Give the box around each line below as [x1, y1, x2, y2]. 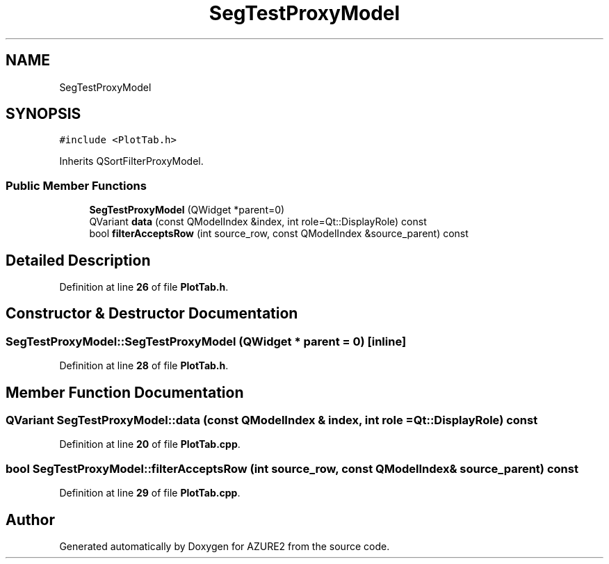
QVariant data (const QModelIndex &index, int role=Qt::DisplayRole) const [89, 216, 427, 228]
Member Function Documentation [6, 383, 244, 401]
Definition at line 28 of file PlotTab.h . [59, 360, 229, 372]
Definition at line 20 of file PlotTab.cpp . [59, 438, 241, 451]
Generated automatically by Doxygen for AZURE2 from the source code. [59, 540, 390, 553]
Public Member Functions [6, 178, 147, 193]
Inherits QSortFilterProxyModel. [59, 155, 204, 168]
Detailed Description [6, 251, 151, 269]
